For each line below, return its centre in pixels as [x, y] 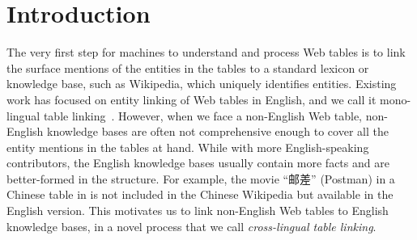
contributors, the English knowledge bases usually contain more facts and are [198, 163]
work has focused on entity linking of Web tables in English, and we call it [191, 99]
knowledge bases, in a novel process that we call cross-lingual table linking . [191, 226]
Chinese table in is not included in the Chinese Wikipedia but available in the [200, 194]
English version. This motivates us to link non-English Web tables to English [198, 211]
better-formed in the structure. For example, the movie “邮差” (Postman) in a [201, 178]
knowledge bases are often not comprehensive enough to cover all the [218, 131]
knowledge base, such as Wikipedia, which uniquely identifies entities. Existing [202, 84]
